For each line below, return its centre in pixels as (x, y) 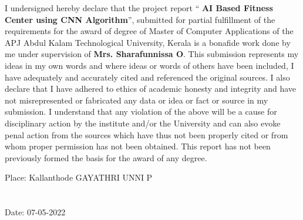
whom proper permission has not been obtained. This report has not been (138, 146)
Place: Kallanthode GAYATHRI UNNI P (79, 177)
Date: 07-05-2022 (35, 212)
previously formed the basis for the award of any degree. (106, 157)
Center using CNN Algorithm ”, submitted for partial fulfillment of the (140, 19)
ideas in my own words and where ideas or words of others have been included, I (149, 65)
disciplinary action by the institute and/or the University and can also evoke (143, 123)
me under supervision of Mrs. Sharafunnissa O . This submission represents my (152, 54)
